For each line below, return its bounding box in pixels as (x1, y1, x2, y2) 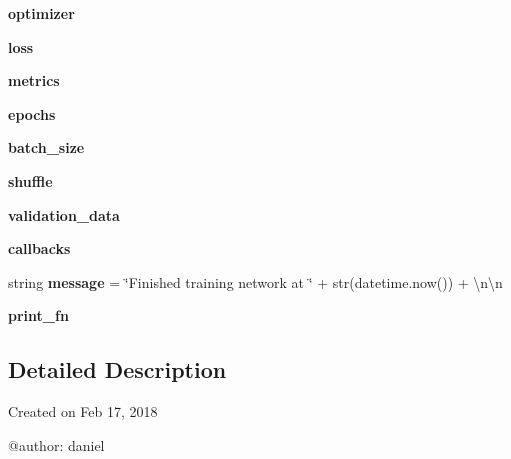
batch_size (8, 137, 85, 158)
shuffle (8, 170, 53, 191)
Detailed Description (8, 354, 227, 385)
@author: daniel (8, 434, 105, 455)
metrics (8, 70, 60, 91)
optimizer (8, 3, 75, 23)
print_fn (8, 305, 69, 326)
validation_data (8, 204, 120, 225)
